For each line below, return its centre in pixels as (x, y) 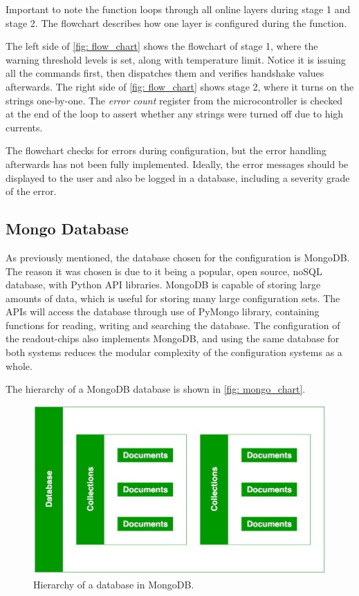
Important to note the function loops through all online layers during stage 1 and (178, 9)
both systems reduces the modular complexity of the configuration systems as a (174, 352)
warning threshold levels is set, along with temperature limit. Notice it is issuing (176, 59)
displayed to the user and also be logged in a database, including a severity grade (178, 177)
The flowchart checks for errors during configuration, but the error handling (166, 150)
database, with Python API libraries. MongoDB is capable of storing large (163, 285)
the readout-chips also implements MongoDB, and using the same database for (173, 338)
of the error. (31, 191)
